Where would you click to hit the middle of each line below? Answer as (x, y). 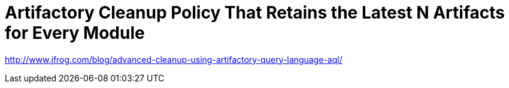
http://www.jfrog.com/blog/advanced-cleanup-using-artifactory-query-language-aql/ (174, 59)
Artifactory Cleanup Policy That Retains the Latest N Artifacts (255, 13)
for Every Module (75, 33)
